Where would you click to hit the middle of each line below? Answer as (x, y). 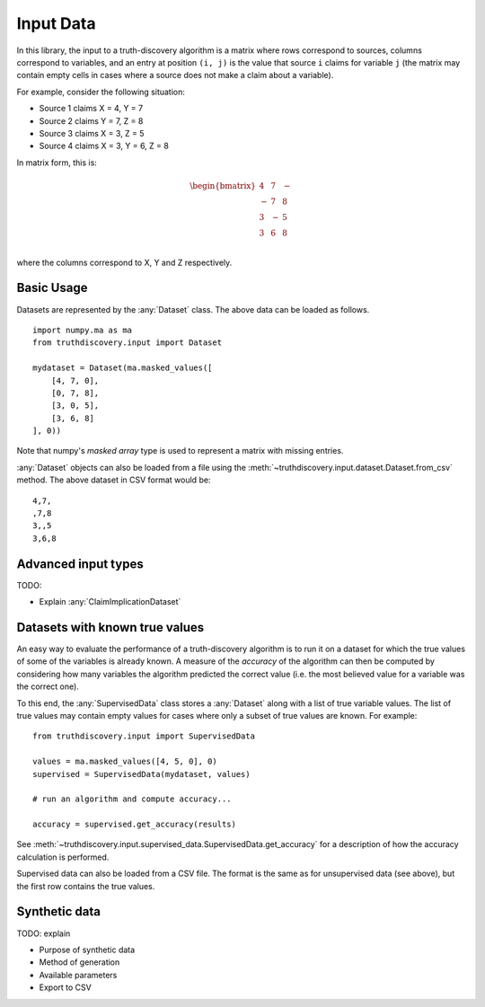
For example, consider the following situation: (101, 92)
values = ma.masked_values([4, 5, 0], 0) (125, 762)
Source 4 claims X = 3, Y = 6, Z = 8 (104, 146)
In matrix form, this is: (57, 163)
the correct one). (48, 686)
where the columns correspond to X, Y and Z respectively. (124, 262)
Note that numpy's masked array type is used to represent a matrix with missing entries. (180, 451)
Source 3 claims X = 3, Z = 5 (92, 133)
